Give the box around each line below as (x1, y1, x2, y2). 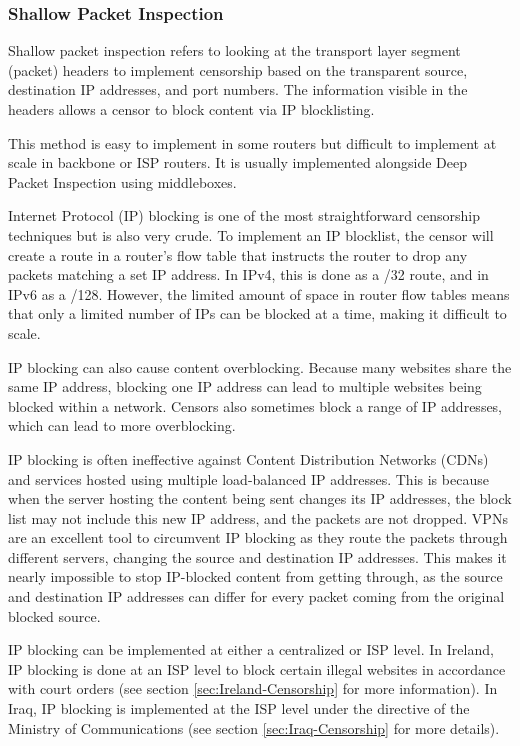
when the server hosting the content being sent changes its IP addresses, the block (8, 488, 512, 509)
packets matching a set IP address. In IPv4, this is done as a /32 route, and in (8, 264, 489, 285)
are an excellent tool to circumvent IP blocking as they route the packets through (8, 527, 508, 548)
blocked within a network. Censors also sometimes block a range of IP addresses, (8, 395, 503, 416)
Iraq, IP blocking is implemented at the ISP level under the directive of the (8, 698, 470, 719)
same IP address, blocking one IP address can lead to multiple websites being (8, 376, 482, 397)
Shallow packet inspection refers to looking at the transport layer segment (8, 40, 461, 61)
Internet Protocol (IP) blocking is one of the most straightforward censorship (8, 205, 480, 226)
